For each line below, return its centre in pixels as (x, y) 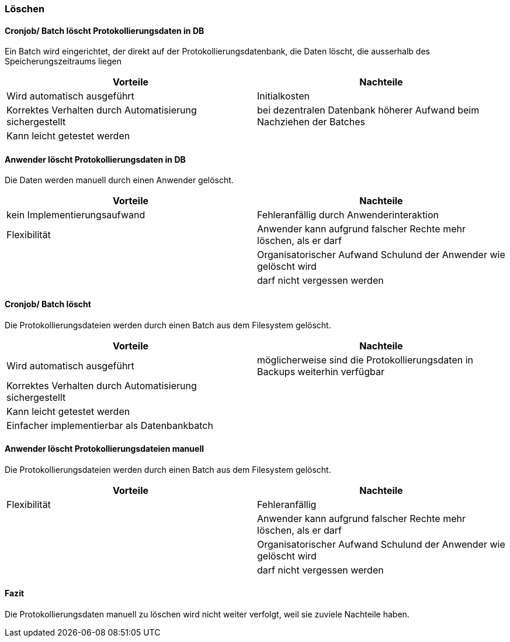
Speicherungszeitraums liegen (63, 61)
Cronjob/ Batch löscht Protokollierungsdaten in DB (105, 30)
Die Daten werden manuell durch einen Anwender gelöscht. (119, 180)
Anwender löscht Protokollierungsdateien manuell (104, 449)
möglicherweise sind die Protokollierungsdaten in (365, 360)
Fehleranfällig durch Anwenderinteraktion (348, 215)
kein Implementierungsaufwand (76, 215)
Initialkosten (283, 96)
